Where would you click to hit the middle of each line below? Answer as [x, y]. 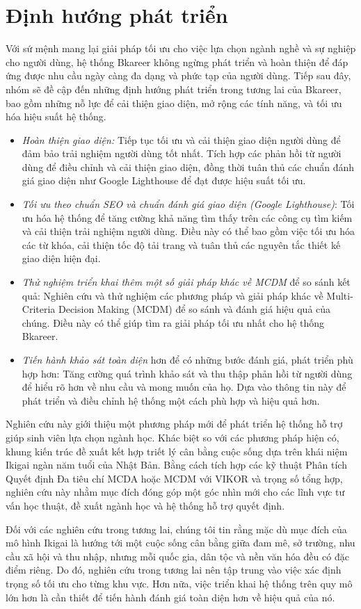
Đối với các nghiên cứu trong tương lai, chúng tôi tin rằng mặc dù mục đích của [176, 529]
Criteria [39, 309]
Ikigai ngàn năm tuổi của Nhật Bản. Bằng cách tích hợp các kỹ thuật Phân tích [176, 465]
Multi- [340, 295]
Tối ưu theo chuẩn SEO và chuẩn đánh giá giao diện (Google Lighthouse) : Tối [188, 204]
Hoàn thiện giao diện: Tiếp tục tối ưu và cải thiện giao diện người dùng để [181, 139]
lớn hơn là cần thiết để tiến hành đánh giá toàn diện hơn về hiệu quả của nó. [170, 597]
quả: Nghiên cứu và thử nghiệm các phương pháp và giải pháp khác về [173, 295]
